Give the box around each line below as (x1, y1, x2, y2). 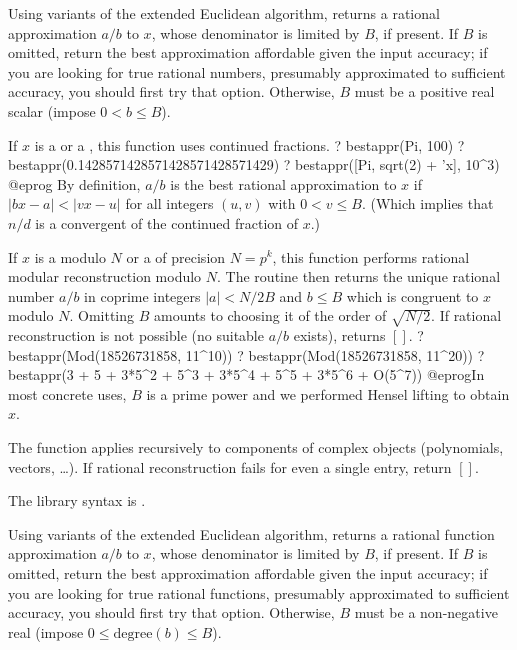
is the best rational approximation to (170, 173, 397, 194)
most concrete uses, (8, 383, 127, 404)
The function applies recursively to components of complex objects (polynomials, (8, 437, 504, 458)
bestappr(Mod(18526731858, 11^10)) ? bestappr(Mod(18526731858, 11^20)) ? (8, 344, 485, 365)
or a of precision (126, 246, 226, 267)
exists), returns (293, 325, 386, 346)
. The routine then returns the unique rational (217, 266, 501, 287)
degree (113, 626, 153, 641)
